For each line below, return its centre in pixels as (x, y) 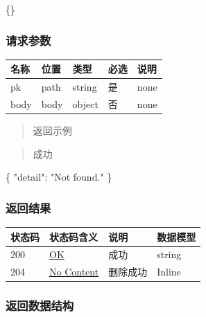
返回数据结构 (40, 306)
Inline (169, 272)
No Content (74, 272)
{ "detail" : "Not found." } (59, 177)
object (85, 104)
